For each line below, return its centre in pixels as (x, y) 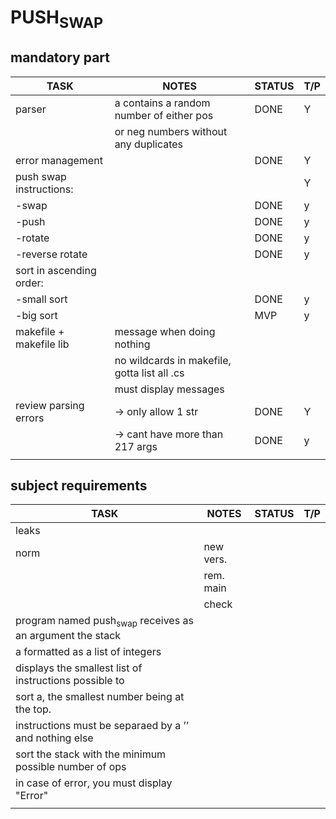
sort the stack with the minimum (91, 754)
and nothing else (54, 738)
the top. (33, 709)
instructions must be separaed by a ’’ (102, 725)
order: (29, 283)
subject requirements (79, 485)
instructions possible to (70, 680)
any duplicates (149, 144)
